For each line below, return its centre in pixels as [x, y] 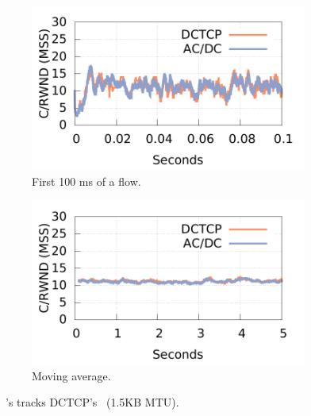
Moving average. [71, 375]
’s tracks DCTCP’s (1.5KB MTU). [92, 402]
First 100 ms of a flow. [86, 181]
